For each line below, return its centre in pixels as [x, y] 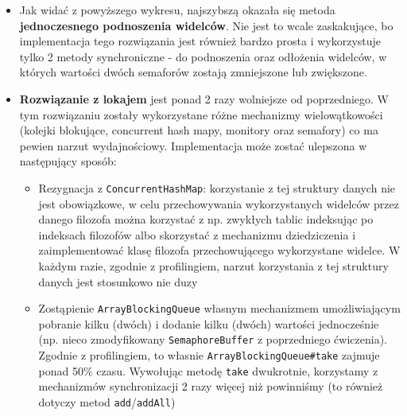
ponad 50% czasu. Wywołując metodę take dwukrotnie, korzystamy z [208, 370]
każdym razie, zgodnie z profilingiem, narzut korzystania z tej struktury [213, 265]
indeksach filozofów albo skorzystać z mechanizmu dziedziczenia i [197, 234]
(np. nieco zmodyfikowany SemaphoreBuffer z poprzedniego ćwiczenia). [213, 339]
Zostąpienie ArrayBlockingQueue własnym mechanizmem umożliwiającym [219, 308]
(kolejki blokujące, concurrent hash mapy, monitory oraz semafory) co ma [199, 130]
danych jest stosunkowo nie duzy [118, 281]
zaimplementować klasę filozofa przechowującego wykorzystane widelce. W [219, 250]
